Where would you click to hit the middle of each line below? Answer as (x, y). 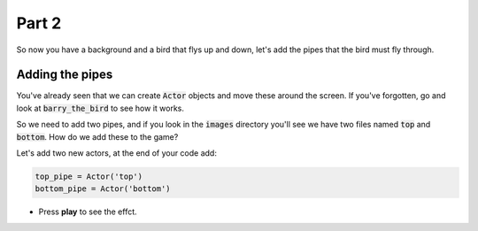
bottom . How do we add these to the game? (97, 136)
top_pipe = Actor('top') (89, 177)
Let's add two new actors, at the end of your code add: (116, 153)
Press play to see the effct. (88, 212)
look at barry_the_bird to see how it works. (100, 108)
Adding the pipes (65, 75)
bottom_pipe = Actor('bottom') (103, 189)
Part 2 (39, 23)
